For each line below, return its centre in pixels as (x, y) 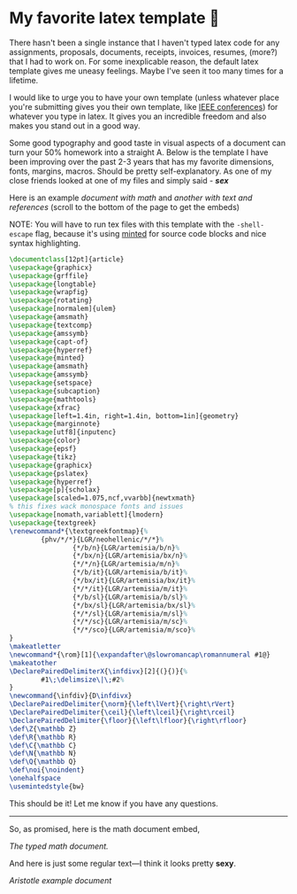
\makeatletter (35, 647)
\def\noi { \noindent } (47, 770)
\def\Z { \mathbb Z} (43, 729)
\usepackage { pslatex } (49, 473)
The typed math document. (59, 846)
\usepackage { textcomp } (51, 325)
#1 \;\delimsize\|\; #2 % (83, 680)
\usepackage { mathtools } (53, 399)
